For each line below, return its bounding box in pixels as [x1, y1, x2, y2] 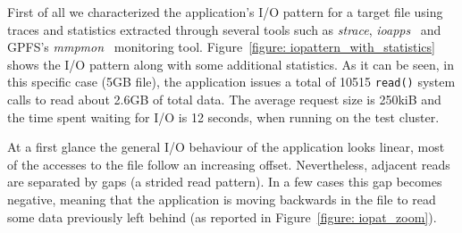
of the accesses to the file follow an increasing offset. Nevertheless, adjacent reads [7, 154, 450, 173]
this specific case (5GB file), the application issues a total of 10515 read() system [7, 72, 456, 91]
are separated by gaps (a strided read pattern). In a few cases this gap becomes [7, 172, 442, 191]
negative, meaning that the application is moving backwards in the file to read [7, 190, 436, 208]
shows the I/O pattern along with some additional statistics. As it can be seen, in [7, 54, 454, 73]
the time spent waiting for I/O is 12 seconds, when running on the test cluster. [7, 107, 440, 126]
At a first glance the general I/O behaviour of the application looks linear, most [7, 137, 445, 156]
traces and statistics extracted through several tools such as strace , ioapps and [7, 20, 441, 38]
